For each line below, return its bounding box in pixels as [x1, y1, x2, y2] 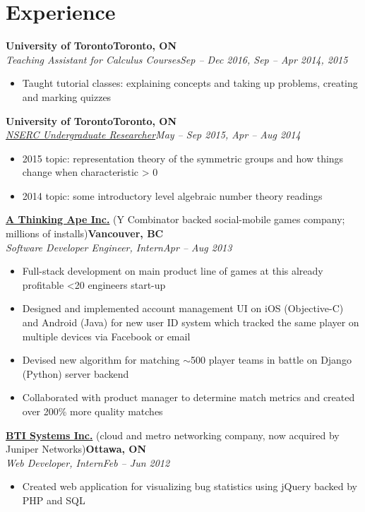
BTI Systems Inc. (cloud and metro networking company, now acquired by [6, 427, 340, 442]
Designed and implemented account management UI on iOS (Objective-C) [22, 301, 344, 316]
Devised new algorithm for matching [22, 352, 180, 367]
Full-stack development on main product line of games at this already [22, 263, 323, 278]
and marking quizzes [22, 89, 112, 104]
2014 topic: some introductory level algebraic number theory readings [22, 188, 323, 203]
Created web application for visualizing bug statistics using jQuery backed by [22, 479, 357, 494]
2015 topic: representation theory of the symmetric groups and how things [22, 150, 344, 165]
